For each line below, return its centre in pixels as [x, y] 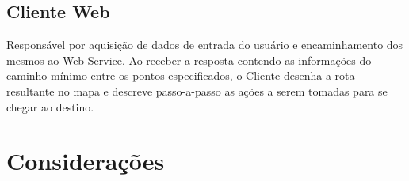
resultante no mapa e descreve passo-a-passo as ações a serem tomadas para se [197, 90]
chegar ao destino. [50, 106]
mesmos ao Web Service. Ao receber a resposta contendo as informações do [189, 60]
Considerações [86, 161]
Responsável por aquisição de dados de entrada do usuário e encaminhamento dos [205, 45]
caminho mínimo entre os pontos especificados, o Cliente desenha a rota [181, 75]
